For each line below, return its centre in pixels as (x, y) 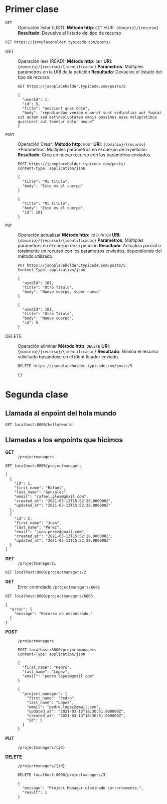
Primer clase (32, 9)
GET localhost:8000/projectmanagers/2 (46, 572)
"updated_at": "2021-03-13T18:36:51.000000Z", (76, 711)
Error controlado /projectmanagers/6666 (59, 587)
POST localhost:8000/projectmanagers (57, 650)
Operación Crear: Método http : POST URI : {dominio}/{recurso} (82, 144)
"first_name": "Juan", (38, 523)
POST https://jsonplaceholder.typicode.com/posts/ (72, 164)
